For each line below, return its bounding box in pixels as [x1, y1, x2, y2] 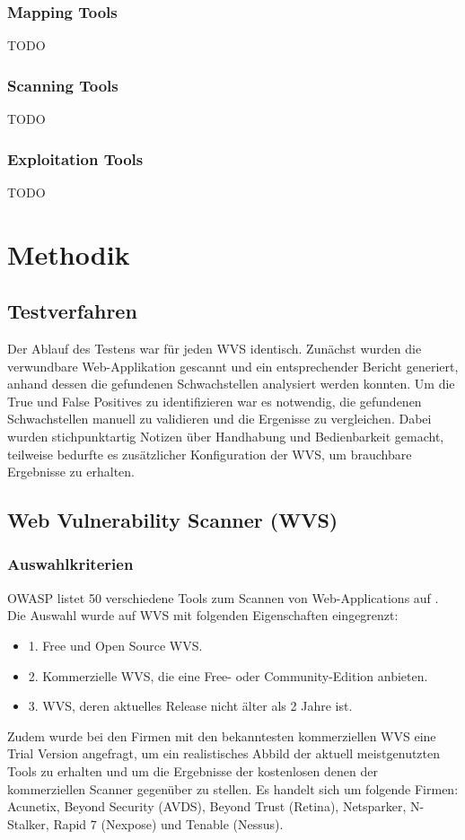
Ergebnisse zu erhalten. [7, 462, 135, 481]
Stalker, [7, 814, 49, 833]
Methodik [7, 235, 130, 272]
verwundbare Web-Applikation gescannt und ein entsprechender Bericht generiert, [7, 356, 459, 375]
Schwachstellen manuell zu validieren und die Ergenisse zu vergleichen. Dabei [7, 409, 432, 428]
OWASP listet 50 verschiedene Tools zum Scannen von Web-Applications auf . [7, 588, 439, 607]
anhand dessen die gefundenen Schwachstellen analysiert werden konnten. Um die [7, 374, 455, 393]
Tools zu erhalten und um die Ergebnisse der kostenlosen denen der [7, 761, 378, 780]
